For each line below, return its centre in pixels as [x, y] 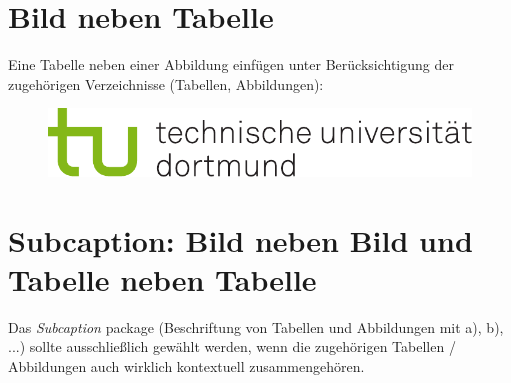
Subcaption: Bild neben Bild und [240, 239]
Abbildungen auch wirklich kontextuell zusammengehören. [186, 366]
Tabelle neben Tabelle [162, 278]
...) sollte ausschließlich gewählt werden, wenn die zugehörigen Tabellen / [232, 346]
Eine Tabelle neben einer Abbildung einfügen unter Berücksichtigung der [231, 64]
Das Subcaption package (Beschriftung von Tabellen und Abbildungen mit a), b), [256, 326]
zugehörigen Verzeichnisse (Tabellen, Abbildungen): [166, 83]
